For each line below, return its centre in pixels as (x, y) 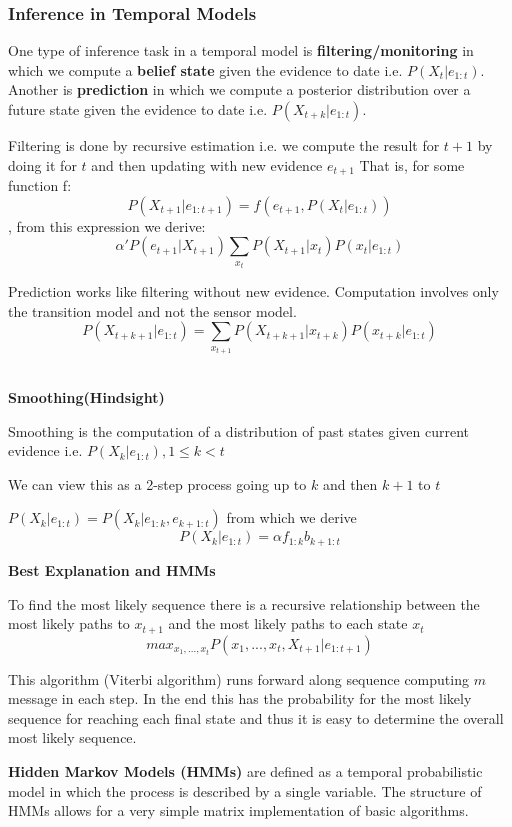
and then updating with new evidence (207, 164)
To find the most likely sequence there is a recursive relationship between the (244, 603)
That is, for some (412, 164)
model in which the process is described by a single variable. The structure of (245, 790)
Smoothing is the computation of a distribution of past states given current (238, 430)
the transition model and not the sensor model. (152, 310)
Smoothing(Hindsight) (86, 397)
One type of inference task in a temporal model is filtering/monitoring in (241, 50)
